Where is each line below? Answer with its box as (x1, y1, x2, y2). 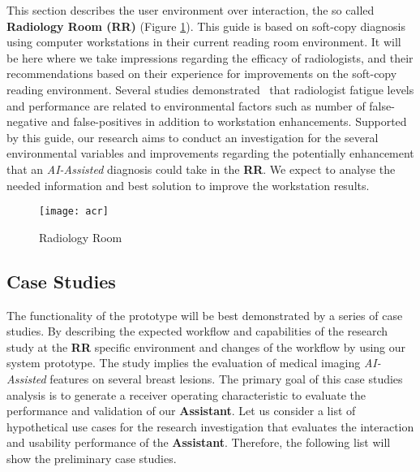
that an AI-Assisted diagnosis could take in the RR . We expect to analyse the (6, 160, 396, 177)
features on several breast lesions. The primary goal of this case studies (49, 370, 403, 387)
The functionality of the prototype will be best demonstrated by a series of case (6, 306, 403, 323)
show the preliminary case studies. (6, 449, 177, 466)
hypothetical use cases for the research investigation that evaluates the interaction (6, 418, 414, 435)
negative (6, 113, 48, 130)
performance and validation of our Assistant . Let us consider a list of (6, 402, 356, 419)
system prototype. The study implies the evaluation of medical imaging (6, 354, 361, 371)
